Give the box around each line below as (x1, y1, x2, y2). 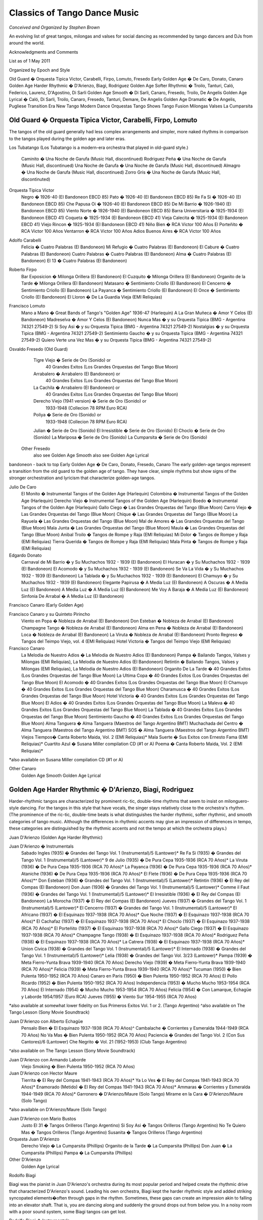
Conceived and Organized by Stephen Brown (9, 24, 100, 30)
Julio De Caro (9, 484, 37, 490)
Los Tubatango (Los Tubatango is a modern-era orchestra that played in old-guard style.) (9, 144, 188, 151)
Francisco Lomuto (9, 303, 46, 309)
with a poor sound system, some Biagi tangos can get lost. (9, 1208, 127, 1215)
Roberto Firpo (9, 266, 37, 273)
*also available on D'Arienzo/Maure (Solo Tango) (9, 1107, 107, 1113)
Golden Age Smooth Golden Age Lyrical (21, 773, 101, 778)
